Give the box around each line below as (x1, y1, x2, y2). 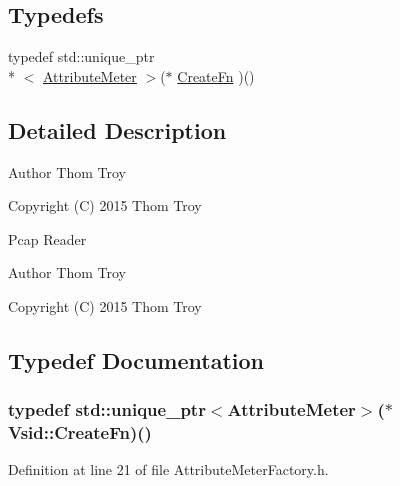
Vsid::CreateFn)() (8, 420, 152, 445)
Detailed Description (8, 114, 227, 145)
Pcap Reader (8, 228, 87, 249)
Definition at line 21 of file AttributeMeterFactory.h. (8, 459, 329, 480)
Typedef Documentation (8, 344, 264, 375)
